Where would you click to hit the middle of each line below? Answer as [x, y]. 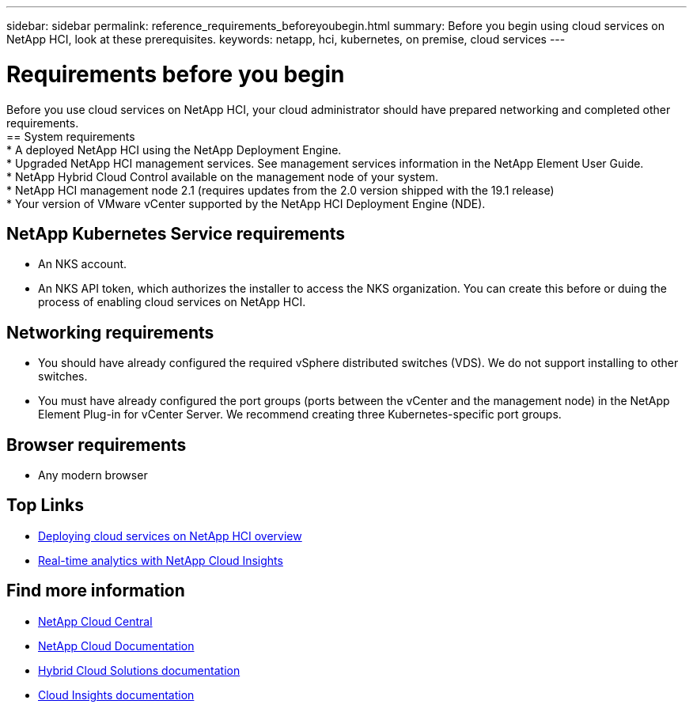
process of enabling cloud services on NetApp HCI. [172, 302]
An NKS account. [83, 264]
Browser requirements [97, 445]
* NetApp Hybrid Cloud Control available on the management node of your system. [222, 176]
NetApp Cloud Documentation [116, 646]
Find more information [96, 591]
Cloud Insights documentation [116, 695]
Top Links [45, 505]
